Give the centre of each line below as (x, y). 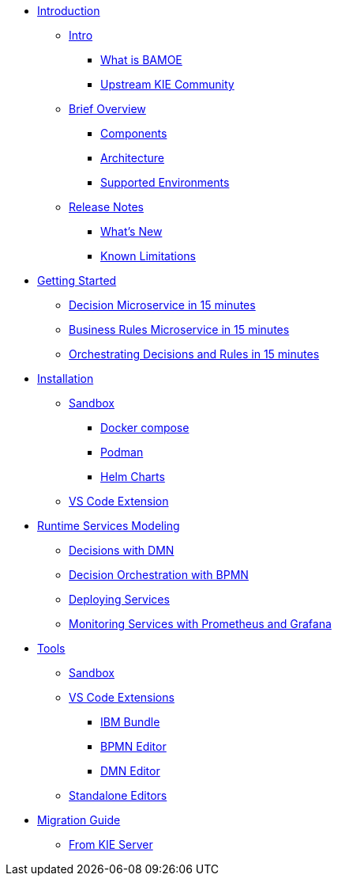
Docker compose (145, 428)
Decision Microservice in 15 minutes (162, 305)
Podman (122, 452)
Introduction (69, 11)
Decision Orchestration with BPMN (159, 575)
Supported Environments (165, 182)
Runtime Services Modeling (109, 526)
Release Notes (106, 207)
